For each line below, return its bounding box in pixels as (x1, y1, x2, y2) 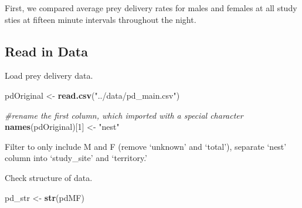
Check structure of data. (5, 171, 93, 183)
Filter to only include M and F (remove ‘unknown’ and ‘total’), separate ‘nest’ (5, 140, 287, 152)
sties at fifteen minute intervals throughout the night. (5, 13, 196, 25)
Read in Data (5, 42, 88, 60)
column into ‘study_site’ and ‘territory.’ (5, 152, 147, 164)
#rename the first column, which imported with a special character (5, 109, 243, 121)
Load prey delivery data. (5, 69, 93, 82)
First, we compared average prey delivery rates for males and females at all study (5, 2, 297, 14)
